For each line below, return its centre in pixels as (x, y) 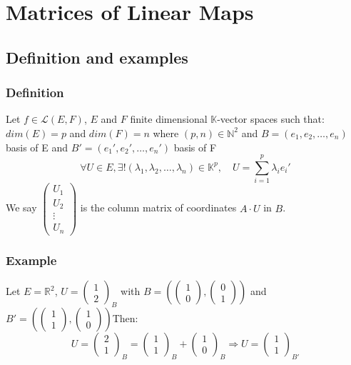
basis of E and (37, 147)
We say (21, 207)
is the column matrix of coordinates (158, 207)
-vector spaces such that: (271, 119)
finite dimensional (169, 119)
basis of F (195, 147)
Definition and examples (97, 57)
